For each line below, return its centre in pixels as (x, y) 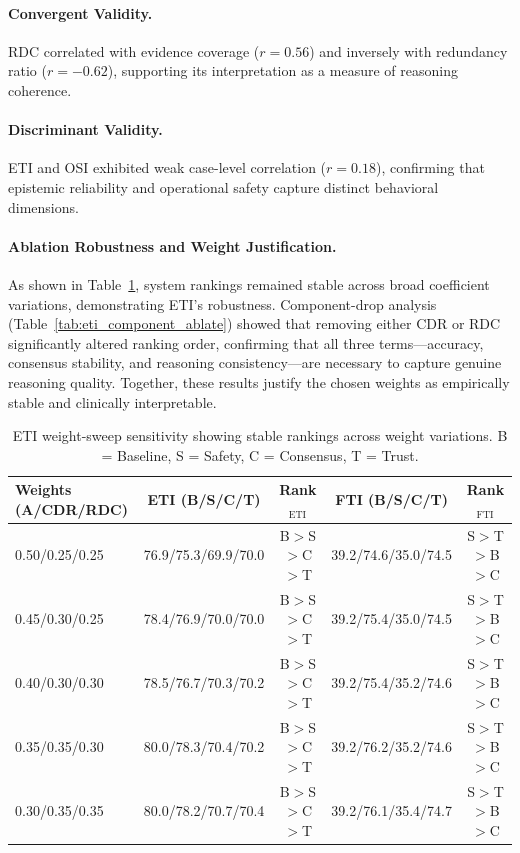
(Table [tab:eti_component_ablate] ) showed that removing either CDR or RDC (254, 323)
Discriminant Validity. (85, 129)
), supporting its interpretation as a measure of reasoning (282, 70)
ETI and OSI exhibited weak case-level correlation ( (167, 167)
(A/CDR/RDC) (71, 508)
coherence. (40, 89)
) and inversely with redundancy (408, 50)
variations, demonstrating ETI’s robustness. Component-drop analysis (222, 303)
